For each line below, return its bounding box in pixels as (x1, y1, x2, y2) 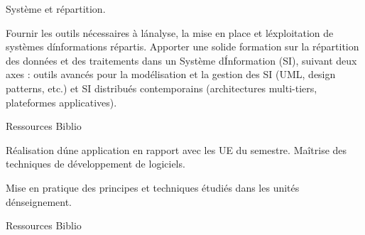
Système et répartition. (6, 1, 106, 16)
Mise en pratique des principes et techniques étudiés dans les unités (6, 180, 300, 195)
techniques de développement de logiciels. (6, 156, 185, 171)
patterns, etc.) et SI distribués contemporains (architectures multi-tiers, (6, 80, 317, 95)
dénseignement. (6, 194, 72, 209)
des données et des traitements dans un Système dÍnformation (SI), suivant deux (6, 53, 357, 67)
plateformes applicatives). (6, 94, 117, 109)
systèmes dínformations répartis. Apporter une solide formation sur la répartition (6, 39, 359, 54)
